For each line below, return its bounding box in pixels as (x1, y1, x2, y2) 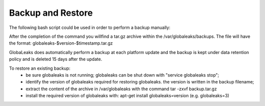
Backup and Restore (9, 7, 93, 18)
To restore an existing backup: (9, 65, 71, 71)
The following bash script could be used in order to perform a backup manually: (9, 25, 171, 30)
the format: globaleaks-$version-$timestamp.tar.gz (9, 40, 113, 46)
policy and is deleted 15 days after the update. (9, 56, 103, 62)
